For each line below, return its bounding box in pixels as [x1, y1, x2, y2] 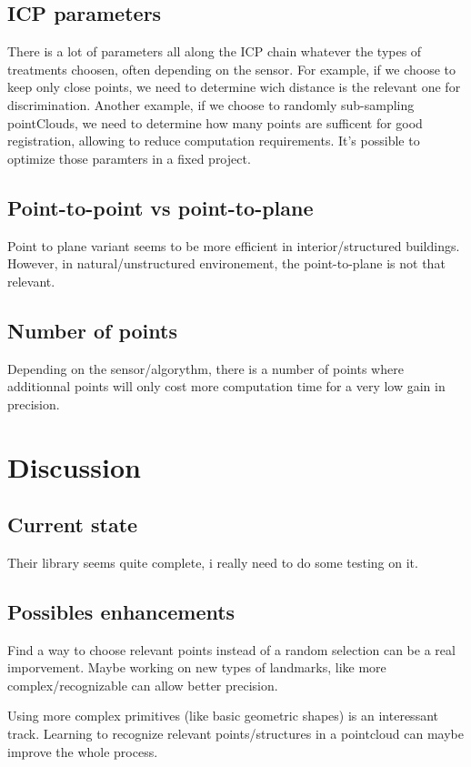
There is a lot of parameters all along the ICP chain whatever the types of [7, 42, 422, 61]
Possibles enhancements [7, 597, 235, 625]
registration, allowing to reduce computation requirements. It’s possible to [7, 131, 420, 150]
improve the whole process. [7, 742, 158, 761]
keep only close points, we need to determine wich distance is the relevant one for [7, 77, 461, 96]
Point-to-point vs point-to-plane [7, 193, 314, 221]
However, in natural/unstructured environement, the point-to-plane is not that [7, 254, 446, 273]
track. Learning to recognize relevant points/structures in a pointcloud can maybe [7, 724, 464, 743]
